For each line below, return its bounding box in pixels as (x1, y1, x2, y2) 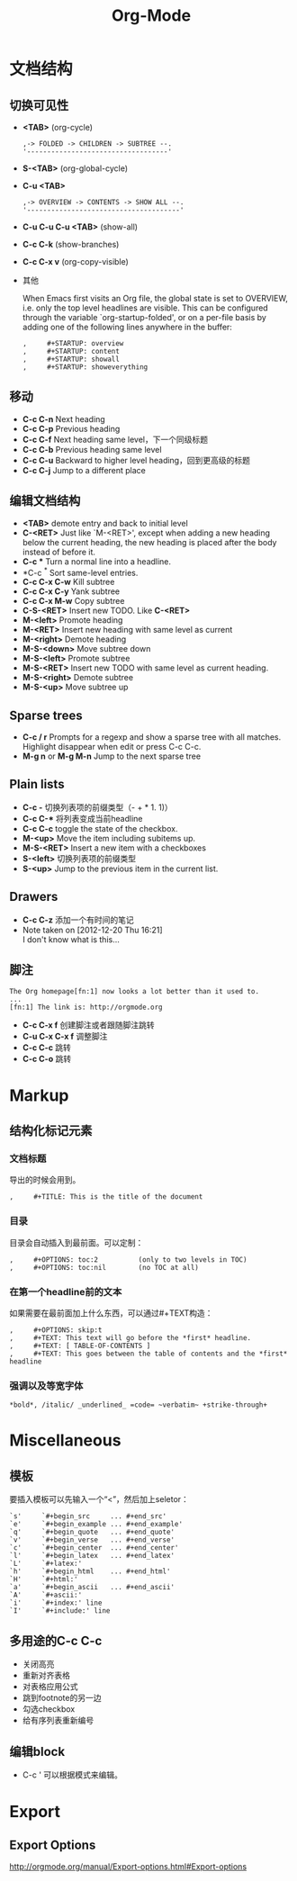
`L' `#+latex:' (9, 1559, 83, 1569)
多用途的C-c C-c (9, 1633, 103, 1648)
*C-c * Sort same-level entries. (22, 565, 139, 578)
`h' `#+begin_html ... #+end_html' (9, 1567, 171, 1576)
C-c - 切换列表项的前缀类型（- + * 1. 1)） (22, 802, 173, 813)
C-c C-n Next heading (22, 413, 105, 424)
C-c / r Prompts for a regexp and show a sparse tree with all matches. (22, 732, 282, 742)
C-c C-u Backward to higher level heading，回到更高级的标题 (22, 454, 250, 465)
